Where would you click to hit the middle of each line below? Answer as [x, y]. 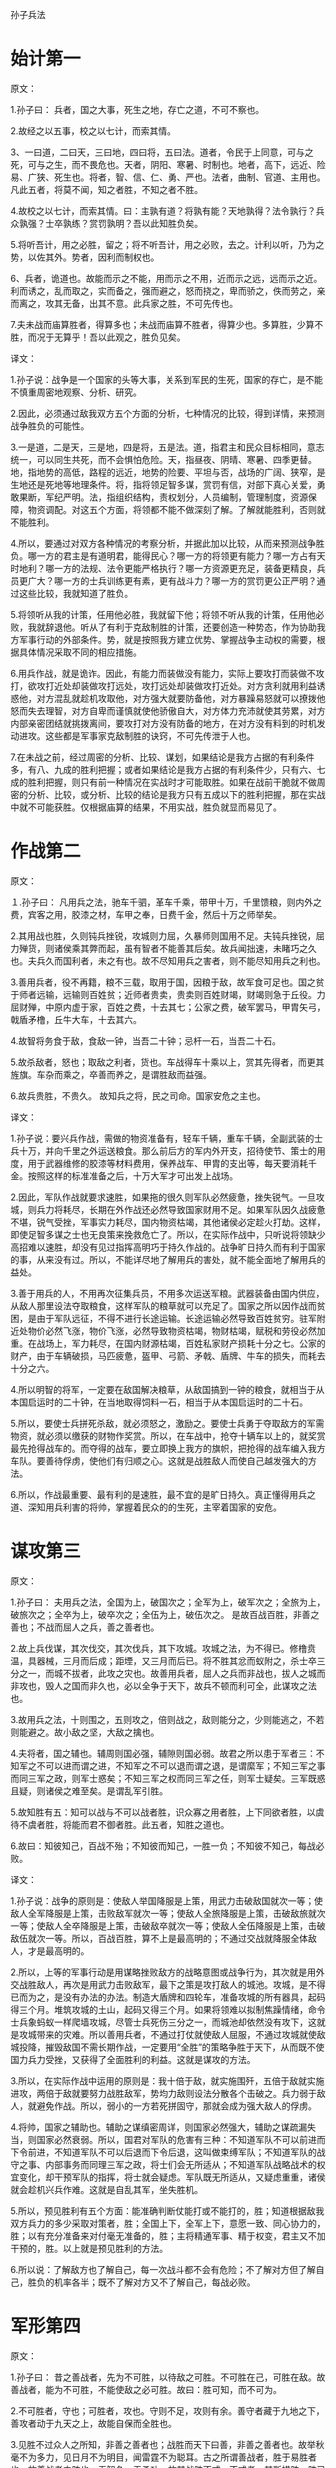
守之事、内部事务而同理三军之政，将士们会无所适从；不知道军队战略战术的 [163, 2164]
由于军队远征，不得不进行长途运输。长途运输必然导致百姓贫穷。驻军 [176, 1318]
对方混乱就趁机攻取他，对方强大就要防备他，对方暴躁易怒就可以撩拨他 [181, 698]
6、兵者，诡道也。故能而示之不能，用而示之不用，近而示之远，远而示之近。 [166, 278]
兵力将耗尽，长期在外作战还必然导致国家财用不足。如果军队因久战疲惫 [181, 1209]
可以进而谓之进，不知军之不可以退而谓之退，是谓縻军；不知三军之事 [185, 1765]
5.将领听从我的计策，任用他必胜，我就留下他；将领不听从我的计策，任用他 [163, 614]
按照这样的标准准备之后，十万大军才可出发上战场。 [132, 1175]
